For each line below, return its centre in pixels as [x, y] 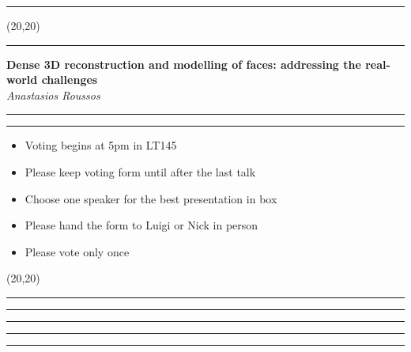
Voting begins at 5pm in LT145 [101, 145]
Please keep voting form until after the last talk [140, 171]
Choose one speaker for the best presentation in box [151, 198]
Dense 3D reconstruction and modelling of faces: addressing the [184, 64]
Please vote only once [77, 251]
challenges [70, 79]
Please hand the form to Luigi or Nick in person [141, 225]
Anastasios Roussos [53, 95]
